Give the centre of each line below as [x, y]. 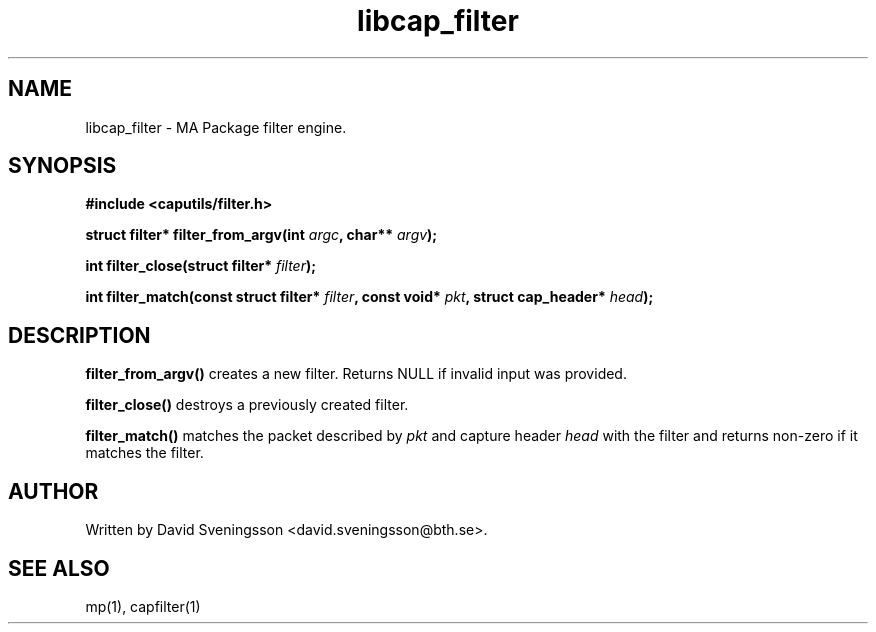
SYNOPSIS [62, 166]
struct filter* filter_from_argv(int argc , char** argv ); [261, 235]
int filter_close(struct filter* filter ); [201, 266]
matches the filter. [144, 453]
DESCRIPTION [79, 335]
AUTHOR [53, 491]
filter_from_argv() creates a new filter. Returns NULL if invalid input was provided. [356, 374]
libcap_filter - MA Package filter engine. [216, 127]
